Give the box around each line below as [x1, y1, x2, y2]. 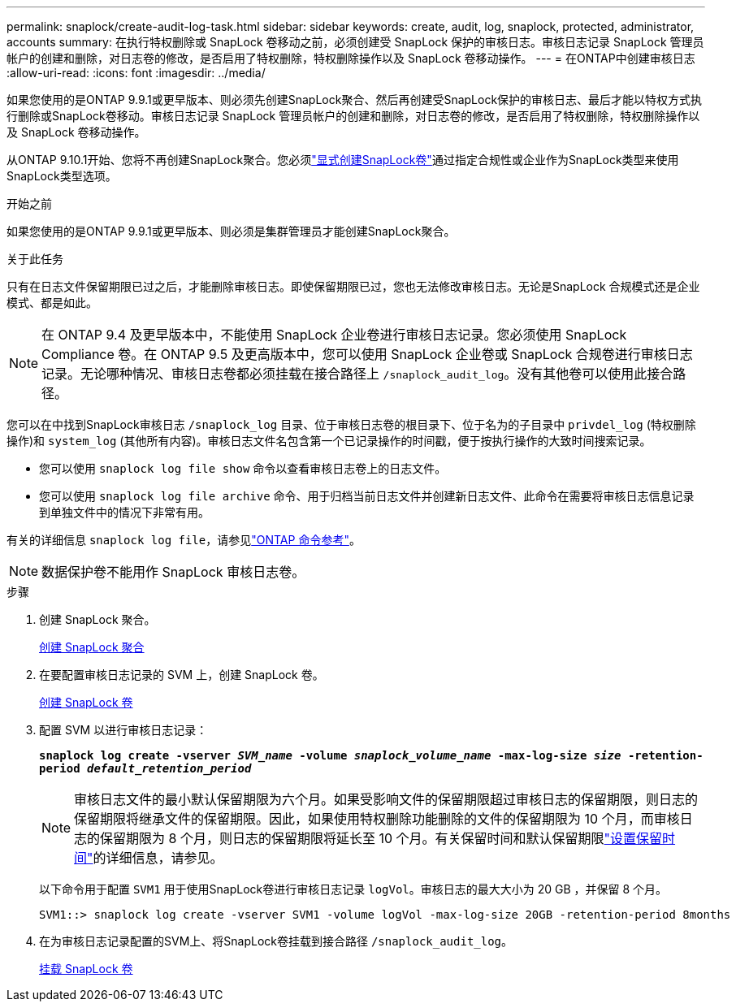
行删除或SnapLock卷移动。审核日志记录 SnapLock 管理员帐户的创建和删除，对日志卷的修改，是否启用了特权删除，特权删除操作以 [6, 109, 700, 123]
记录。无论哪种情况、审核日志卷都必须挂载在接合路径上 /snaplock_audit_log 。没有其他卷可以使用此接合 [41, 366, 673, 382]
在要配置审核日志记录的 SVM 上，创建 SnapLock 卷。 [39, 668, 324, 681]
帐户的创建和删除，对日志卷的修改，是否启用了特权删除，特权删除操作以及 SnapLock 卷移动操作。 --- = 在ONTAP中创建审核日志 [6, 51, 695, 65]
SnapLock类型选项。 [6, 169, 117, 183]
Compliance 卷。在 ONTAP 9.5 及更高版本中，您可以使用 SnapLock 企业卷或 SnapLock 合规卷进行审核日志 [41, 346, 693, 362]
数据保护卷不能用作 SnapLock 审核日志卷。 [41, 564, 305, 580]
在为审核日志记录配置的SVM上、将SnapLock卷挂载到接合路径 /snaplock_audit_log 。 [39, 934, 513, 948]
